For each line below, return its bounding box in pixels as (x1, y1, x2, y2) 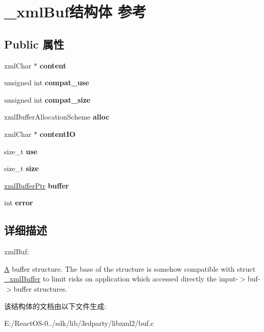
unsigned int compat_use (4, 77, 89, 88)
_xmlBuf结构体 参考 (4, 1, 147, 22)
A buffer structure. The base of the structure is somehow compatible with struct (4, 263, 256, 274)
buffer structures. (13, 283, 67, 294)
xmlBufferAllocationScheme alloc (4, 111, 110, 122)
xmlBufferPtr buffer (4, 180, 69, 191)
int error (4, 197, 33, 208)
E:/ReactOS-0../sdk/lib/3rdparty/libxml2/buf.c (4, 318, 154, 328)
